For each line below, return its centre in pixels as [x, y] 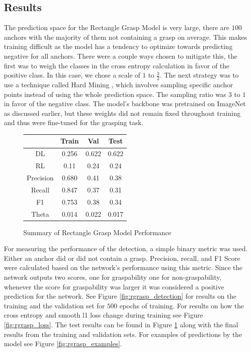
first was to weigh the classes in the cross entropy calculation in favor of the [117, 65]
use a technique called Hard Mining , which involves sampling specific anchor [118, 84]
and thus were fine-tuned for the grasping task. [74, 122]
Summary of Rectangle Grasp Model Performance [97, 232]
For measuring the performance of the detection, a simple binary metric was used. [126, 248]
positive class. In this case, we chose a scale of [72, 75]
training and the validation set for [54, 305]
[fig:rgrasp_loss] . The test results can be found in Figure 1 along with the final [121, 324]
